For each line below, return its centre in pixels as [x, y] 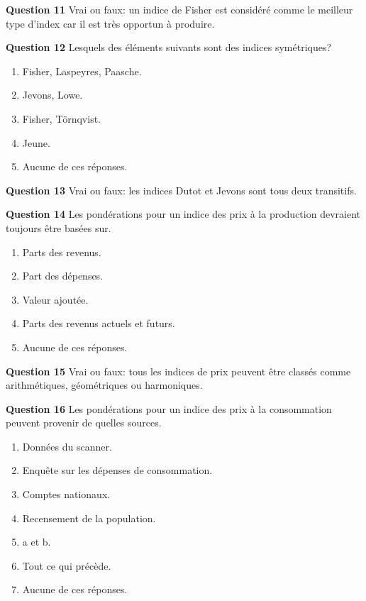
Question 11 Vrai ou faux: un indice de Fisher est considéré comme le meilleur [179, 9]
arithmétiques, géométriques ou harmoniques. [104, 385]
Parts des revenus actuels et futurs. [99, 323]
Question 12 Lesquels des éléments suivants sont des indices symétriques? [169, 47]
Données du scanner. [67, 446]
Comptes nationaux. [66, 494]
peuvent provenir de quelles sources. [84, 423]
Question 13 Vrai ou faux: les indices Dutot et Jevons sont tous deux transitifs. [181, 190]
